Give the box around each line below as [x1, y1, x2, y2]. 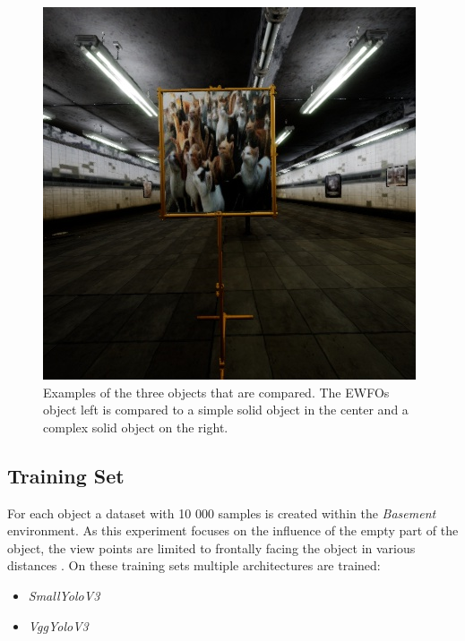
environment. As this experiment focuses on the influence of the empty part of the [7, 521, 459, 540]
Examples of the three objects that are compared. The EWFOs [43, 382, 390, 401]
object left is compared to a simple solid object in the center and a [43, 400, 409, 419]
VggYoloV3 [28, 616, 89, 635]
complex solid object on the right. [43, 417, 228, 436]
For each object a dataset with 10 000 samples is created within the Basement [7, 503, 436, 522]
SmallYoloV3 [28, 585, 100, 604]
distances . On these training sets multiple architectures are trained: [7, 556, 381, 575]
